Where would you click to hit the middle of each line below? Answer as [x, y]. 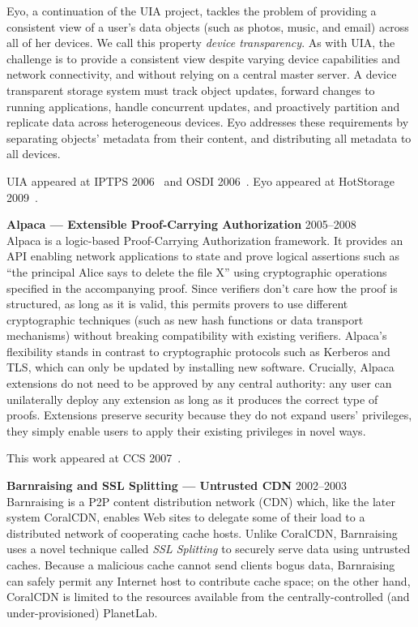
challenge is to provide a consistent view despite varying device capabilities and [203, 58]
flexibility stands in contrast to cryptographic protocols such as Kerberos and [198, 351]
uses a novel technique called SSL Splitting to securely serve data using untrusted [209, 549]
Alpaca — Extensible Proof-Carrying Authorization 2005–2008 [181, 224]
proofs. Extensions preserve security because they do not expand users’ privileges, [209, 415]
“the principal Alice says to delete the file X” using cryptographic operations [197, 271]
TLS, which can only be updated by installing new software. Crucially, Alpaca [200, 367]
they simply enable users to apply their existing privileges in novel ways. [186, 430]
